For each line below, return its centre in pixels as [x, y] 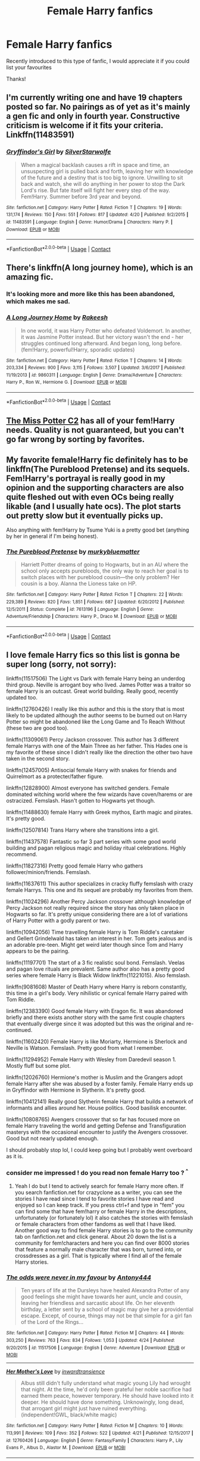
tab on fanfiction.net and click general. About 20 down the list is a [96, 1237]
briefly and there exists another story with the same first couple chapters [96, 1018]
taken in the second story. [38, 759]
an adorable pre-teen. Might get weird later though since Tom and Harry [95, 945]
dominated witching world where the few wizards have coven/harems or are [99, 794]
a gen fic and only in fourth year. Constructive [93, 116]
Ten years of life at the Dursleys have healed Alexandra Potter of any [105, 1291]
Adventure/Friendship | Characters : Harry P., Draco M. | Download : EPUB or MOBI [92, 617]
